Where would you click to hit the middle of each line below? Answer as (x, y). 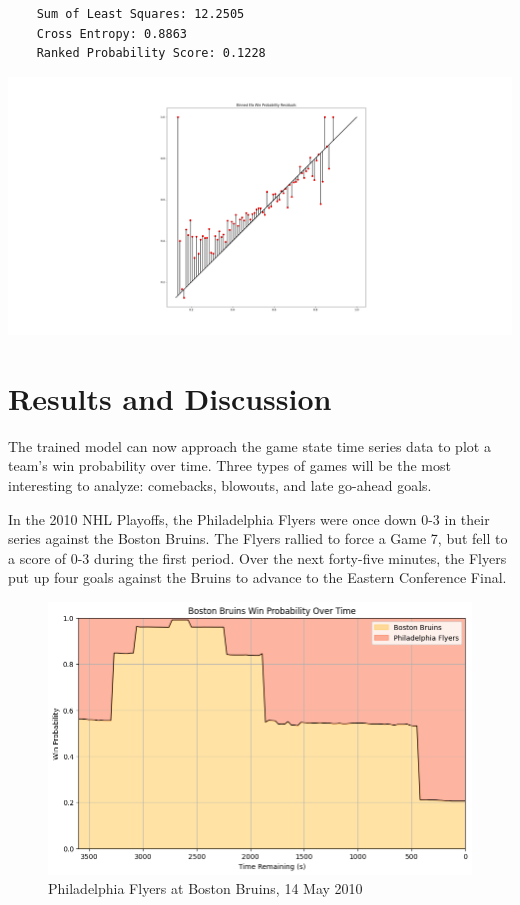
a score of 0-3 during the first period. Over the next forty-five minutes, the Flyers (257, 557)
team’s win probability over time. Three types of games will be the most (229, 465)
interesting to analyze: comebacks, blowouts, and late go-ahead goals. (220, 485)
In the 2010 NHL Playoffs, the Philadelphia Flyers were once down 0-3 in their (249, 518)
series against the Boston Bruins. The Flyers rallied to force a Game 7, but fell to (258, 538)
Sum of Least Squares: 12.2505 (140, 14)
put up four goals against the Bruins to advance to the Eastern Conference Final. (257, 577)
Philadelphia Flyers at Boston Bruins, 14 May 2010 (205, 888)
